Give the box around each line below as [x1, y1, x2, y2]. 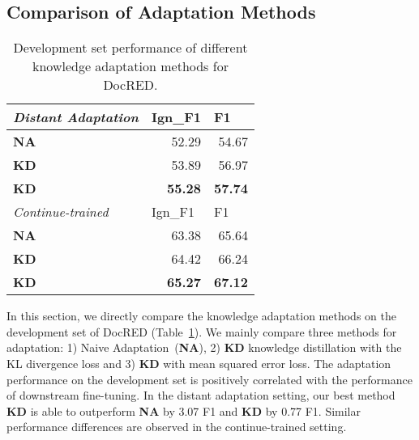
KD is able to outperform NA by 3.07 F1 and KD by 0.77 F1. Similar [6, 402, 361, 419]
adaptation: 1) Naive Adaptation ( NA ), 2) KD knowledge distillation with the [6, 339, 402, 356]
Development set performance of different [13, 38, 248, 57]
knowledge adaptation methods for [32, 57, 229, 76]
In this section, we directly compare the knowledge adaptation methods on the [6, 307, 396, 324]
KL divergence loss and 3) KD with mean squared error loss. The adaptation [6, 354, 391, 371]
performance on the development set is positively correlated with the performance [6, 370, 413, 387]
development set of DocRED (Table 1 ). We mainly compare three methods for [6, 323, 397, 340]
